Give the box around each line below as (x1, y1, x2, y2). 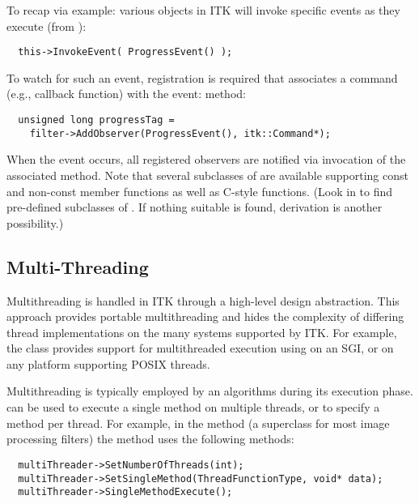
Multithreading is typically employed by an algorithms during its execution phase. (6, 382, 413, 399)
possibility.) (6, 214, 64, 231)
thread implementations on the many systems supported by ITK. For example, (6, 323, 397, 340)
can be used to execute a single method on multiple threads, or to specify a (6, 399, 380, 416)
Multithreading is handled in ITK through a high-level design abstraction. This (6, 292, 400, 309)
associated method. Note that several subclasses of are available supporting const (6, 166, 408, 183)
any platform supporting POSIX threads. (6, 355, 210, 372)
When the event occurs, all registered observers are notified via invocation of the (6, 151, 406, 168)
